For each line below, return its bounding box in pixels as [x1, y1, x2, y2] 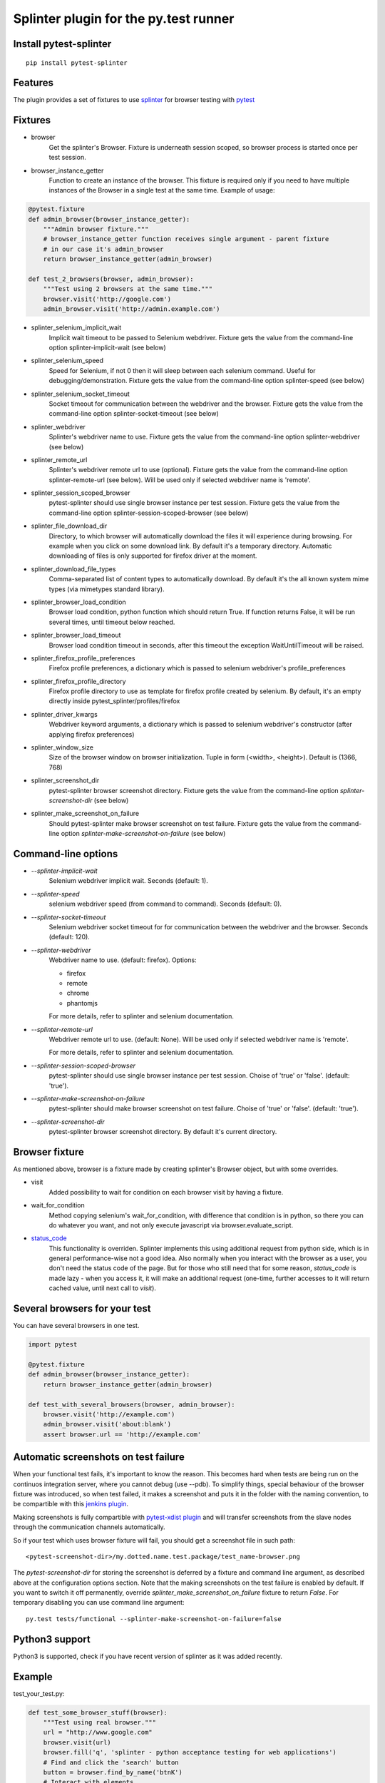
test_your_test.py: [13, 1689, 65, 1697]
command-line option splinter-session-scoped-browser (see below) [48, 509, 249, 517]
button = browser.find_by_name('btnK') [43, 1769, 183, 1776]
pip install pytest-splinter [26, 58, 128, 67]
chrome [66, 988, 90, 998]
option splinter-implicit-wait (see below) [48, 343, 167, 352]
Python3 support [13, 1633, 91, 1645]
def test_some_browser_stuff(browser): [28, 1708, 168, 1717]
